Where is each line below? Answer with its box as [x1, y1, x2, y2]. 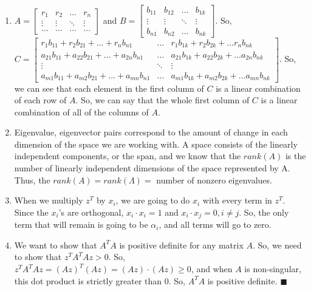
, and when [191, 262, 233, 275]
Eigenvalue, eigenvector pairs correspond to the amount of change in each [14, 126, 288, 139]
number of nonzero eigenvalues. [156, 173, 272, 186]
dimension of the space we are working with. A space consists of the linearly [14, 137, 298, 150]
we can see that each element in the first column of [14, 81, 204, 94]
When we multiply [14, 194, 83, 207]
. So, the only [239, 205, 289, 218]
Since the [14, 205, 49, 218]
